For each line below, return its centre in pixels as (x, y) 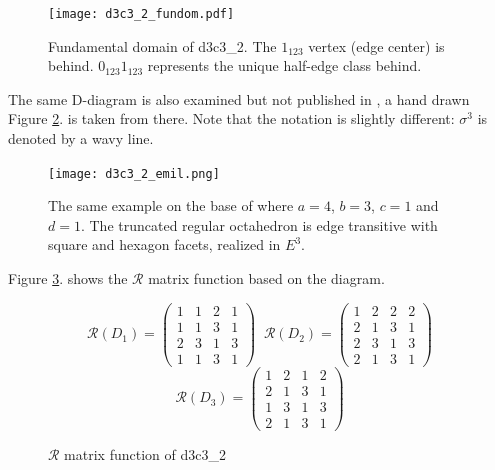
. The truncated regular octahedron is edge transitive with (259, 224)
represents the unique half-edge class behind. (284, 65)
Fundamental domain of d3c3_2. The (162, 45)
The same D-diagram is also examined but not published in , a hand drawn (239, 98)
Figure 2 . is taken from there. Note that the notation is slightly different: (231, 118)
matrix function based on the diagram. (266, 278)
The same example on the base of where (171, 205)
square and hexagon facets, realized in (164, 244)
